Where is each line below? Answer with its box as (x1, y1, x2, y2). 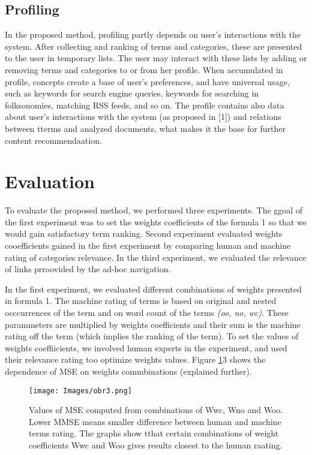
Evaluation (5, 169, 95, 194)
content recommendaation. (5, 134, 102, 146)
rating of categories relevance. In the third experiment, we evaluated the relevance (5, 251, 307, 263)
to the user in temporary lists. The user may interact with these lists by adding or (5, 52, 307, 64)
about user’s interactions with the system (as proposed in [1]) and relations (5, 110, 281, 123)
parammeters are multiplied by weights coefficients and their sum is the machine (5, 318, 301, 330)
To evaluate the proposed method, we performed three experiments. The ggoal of (5, 204, 303, 216)
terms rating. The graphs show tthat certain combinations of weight (29, 427, 279, 439)
